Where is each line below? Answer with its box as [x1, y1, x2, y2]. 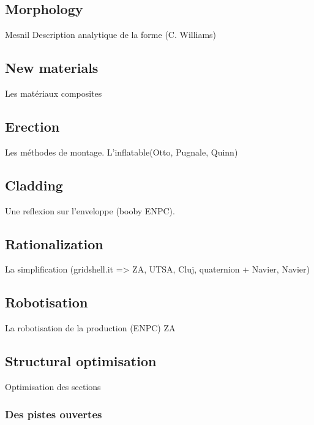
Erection [5, 116, 60, 135]
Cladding [5, 175, 63, 194]
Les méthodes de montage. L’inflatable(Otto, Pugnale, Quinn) [5, 145, 238, 158]
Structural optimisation [5, 352, 157, 370]
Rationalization [5, 234, 103, 253]
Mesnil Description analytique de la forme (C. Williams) [5, 28, 217, 41]
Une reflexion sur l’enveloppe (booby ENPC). [5, 204, 175, 217]
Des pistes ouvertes [5, 406, 102, 421]
